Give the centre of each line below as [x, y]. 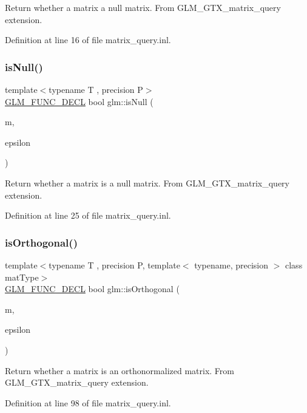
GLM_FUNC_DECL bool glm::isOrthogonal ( [92, 289]
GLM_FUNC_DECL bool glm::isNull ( [79, 101]
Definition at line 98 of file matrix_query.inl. [88, 402]
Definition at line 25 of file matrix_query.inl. [88, 215]
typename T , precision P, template [114, 265]
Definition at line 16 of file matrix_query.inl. [88, 40]
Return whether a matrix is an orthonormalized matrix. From [120, 370]
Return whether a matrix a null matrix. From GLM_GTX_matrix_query [143, 7]
